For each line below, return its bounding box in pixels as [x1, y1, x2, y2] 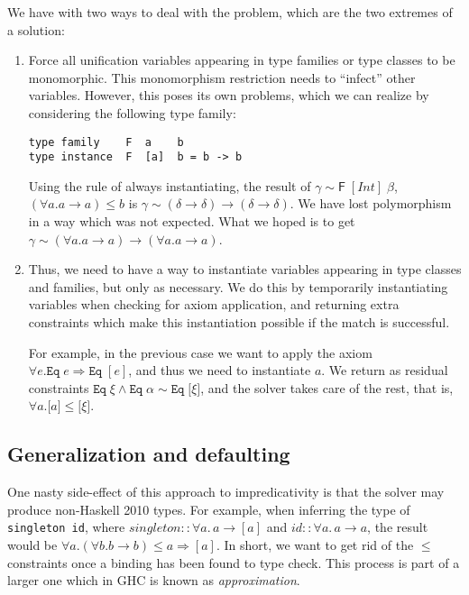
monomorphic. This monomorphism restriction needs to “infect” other [28, 68, 416, 87]
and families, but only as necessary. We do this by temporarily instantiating [28, 277, 448, 296]
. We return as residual [321, 361, 448, 380]
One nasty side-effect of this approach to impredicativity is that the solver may [7, 482, 445, 501]
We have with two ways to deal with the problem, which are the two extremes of [7, 3, 453, 21]
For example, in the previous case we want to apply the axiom [28, 343, 372, 362]
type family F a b [28, 135, 184, 149]
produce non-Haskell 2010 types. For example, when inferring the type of [7, 499, 410, 518]
